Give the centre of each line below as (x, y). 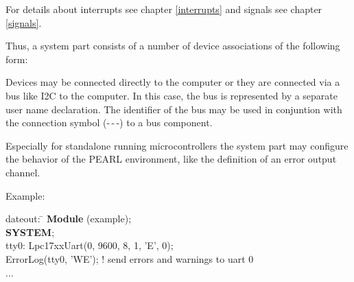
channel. (23, 172)
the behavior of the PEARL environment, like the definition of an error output (171, 159)
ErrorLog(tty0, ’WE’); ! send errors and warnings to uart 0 (130, 258)
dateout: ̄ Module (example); (69, 219)
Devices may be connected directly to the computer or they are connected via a (173, 82)
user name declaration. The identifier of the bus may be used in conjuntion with (174, 109)
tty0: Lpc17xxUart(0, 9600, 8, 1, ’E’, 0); (90, 245)
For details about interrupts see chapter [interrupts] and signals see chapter (164, 9)
